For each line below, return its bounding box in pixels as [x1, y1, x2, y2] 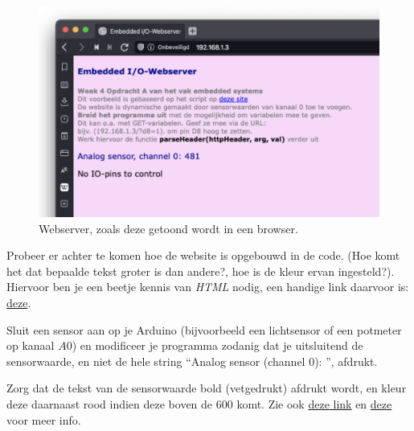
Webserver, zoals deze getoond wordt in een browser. [39, 220, 298, 236]
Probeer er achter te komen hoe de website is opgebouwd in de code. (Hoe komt [6, 247, 400, 264]
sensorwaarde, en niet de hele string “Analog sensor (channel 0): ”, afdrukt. [6, 352, 378, 369]
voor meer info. [6, 411, 81, 428]
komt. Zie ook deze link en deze [236, 396, 392, 413]
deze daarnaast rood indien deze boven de [6, 396, 213, 413]
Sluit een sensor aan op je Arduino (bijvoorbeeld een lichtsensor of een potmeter [6, 321, 402, 338]
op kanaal [6, 337, 55, 354]
